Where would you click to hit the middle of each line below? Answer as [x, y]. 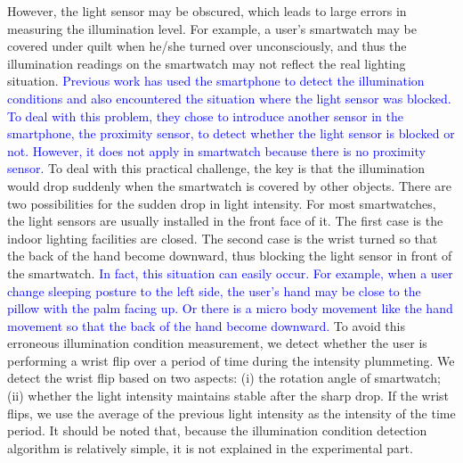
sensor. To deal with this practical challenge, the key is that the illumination [216, 168]
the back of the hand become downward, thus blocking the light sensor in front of [230, 256]
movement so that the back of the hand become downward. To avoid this [206, 325]
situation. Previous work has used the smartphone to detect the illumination [216, 81]
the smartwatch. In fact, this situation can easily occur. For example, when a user [230, 273]
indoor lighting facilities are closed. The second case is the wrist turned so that [223, 238]
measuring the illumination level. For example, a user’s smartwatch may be [212, 28]
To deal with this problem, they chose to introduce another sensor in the [205, 116]
